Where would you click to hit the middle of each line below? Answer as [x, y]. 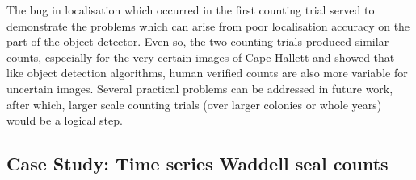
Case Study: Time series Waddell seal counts [197, 164]
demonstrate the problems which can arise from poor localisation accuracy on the [208, 25]
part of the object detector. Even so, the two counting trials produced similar [198, 41]
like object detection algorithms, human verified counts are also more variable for [207, 73]
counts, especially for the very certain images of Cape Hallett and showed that [201, 57]
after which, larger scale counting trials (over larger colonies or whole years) [194, 104]
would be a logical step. [65, 120]
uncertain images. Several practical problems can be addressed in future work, [200, 88]
